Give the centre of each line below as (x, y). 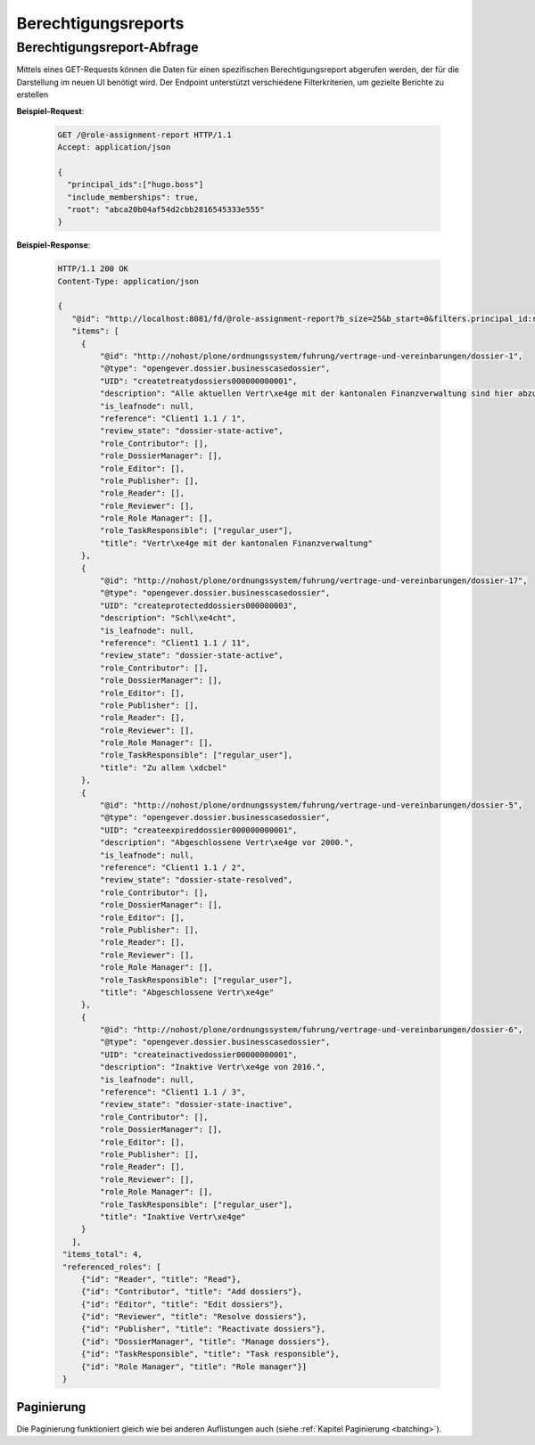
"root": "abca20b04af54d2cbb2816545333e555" (166, 209)
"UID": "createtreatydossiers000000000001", (198, 381)
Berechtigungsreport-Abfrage (108, 47)
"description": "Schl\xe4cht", (168, 618)
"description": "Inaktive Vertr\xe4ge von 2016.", (213, 1067)
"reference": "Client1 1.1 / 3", (173, 1092)
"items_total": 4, (103, 1254)
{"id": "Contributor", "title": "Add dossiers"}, (191, 1292)
